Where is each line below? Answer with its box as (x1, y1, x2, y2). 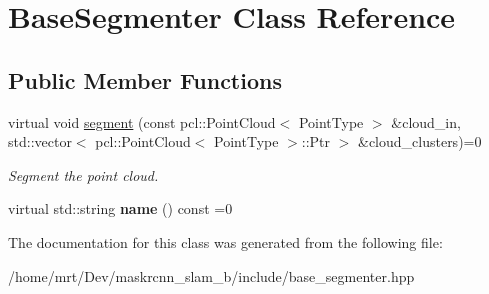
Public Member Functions (8, 64, 282, 95)
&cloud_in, (391, 111, 461, 132)
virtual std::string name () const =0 (8, 198, 233, 219)
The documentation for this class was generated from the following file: (8, 231, 443, 252)
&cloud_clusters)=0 (357, 131, 482, 152)
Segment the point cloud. (8, 164, 159, 185)
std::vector (8, 131, 72, 152)
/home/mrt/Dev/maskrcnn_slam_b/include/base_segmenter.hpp (8, 265, 415, 286)
